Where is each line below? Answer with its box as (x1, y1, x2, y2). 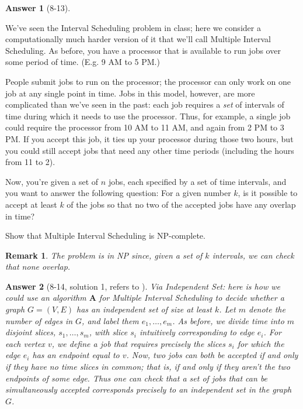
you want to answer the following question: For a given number (5, 187, 231, 199)
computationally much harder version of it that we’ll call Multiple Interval (5, 33, 271, 45)
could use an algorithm (5, 291, 86, 304)
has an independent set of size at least (76, 303, 212, 315)
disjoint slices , (5, 326, 56, 338)
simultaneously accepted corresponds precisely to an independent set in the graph (5, 383, 292, 396)
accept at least (5, 198, 57, 210)
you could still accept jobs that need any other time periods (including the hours (5, 144, 294, 156)
